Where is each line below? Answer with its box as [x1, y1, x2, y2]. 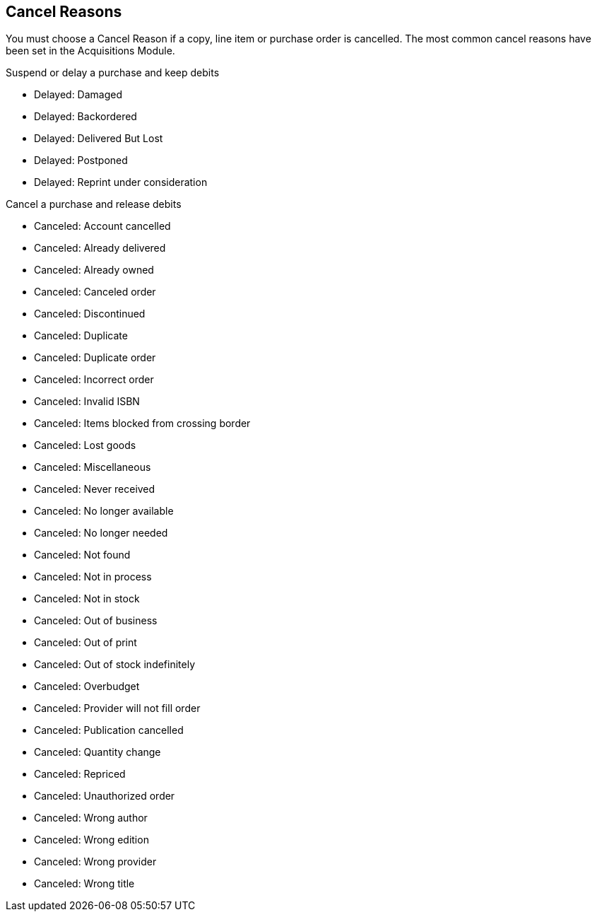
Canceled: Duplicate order [34, 351, 156, 364]
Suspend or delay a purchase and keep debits [6, 66, 220, 79]
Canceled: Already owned [34, 264, 154, 276]
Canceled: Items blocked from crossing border [34, 417, 251, 430]
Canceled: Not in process [34, 571, 152, 583]
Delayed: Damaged [34, 88, 123, 101]
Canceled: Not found [34, 549, 131, 561]
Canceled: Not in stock [34, 592, 140, 605]
